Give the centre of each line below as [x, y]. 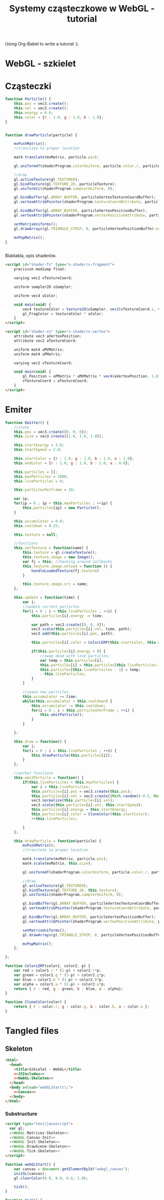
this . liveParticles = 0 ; [39, 481]
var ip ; [21, 499]
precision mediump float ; [40, 269]
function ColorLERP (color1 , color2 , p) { [48, 966]
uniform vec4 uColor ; [36, 296]
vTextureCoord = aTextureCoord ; [56, 381]
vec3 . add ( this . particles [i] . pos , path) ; [73, 634]
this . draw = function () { [40, 741]
